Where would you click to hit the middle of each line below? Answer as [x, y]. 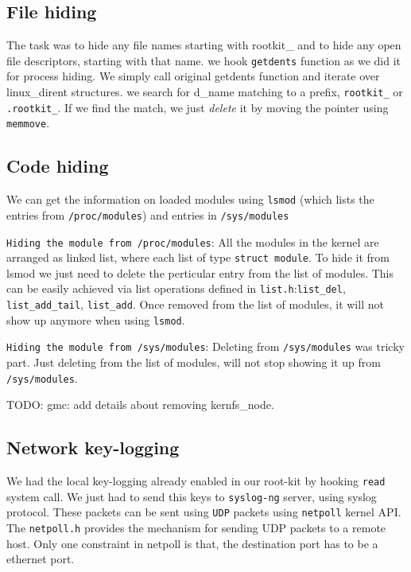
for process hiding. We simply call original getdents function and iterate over [193, 76]
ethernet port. [41, 559]
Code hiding [58, 166]
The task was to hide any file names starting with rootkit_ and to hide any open [204, 45]
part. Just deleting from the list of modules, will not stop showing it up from [194, 362]
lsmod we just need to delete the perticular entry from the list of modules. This [200, 272]
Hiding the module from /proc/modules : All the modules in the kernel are [193, 241]
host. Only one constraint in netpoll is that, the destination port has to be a [192, 543]
